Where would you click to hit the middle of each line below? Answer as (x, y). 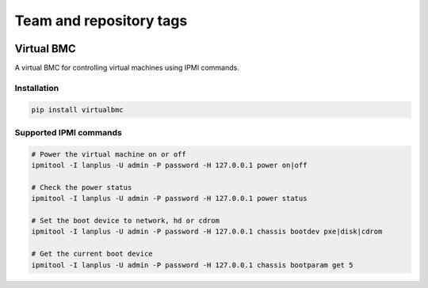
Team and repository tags (101, 21)
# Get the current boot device (92, 254)
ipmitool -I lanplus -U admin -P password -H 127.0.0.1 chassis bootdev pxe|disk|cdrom (207, 232)
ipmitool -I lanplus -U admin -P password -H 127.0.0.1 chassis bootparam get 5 (192, 265)
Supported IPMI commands (68, 132)
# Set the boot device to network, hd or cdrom (125, 221)
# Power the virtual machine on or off (109, 154)
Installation (37, 88)
